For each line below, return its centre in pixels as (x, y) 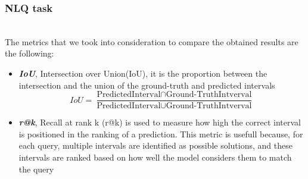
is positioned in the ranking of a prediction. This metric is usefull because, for (161, 134)
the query (36, 169)
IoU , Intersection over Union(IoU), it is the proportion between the (143, 73)
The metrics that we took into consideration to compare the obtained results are (152, 41)
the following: (29, 53)
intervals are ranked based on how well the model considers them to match (155, 157)
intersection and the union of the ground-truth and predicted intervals (147, 85)
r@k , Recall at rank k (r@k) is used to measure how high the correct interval (160, 122)
